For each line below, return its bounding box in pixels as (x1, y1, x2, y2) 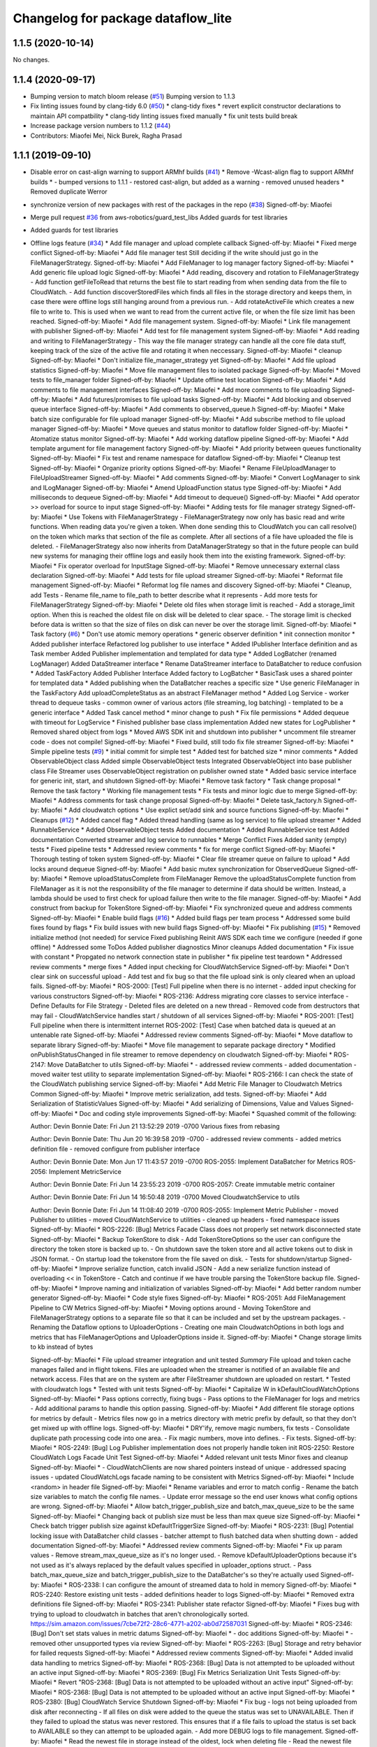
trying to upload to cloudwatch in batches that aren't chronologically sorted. (30, 1609, 249, 1618)
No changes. (13, 56, 50, 64)
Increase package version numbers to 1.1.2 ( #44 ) (30, 122, 171, 130)
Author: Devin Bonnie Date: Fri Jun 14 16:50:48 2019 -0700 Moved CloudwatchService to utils (30, 1193, 300, 1201)
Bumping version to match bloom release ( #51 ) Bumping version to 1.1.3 (30, 92, 235, 101)
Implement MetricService (49, 1167, 121, 1175)
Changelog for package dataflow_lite (13, 10, 232, 26)
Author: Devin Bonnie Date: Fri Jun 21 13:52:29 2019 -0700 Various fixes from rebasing (30, 1122, 280, 1130)
